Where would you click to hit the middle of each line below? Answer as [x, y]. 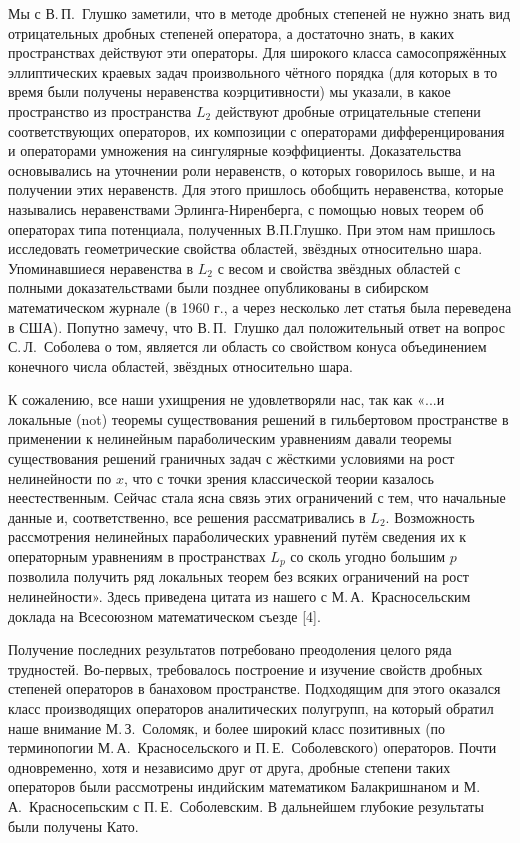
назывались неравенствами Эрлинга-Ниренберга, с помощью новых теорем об [246, 208]
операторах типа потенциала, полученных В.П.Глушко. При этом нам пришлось [252, 228]
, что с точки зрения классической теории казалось [278, 477]
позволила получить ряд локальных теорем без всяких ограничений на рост [238, 576]
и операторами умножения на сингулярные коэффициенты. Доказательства [235, 150]
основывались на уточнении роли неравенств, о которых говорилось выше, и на [251, 169]
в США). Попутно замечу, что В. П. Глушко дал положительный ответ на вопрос [256, 326]
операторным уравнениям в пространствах [137, 556]
